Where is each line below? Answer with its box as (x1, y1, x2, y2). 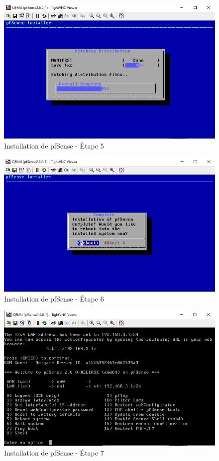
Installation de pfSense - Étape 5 (4, 140, 104, 151)
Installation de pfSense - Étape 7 (4, 448, 104, 458)
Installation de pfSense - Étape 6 (4, 293, 104, 304)
